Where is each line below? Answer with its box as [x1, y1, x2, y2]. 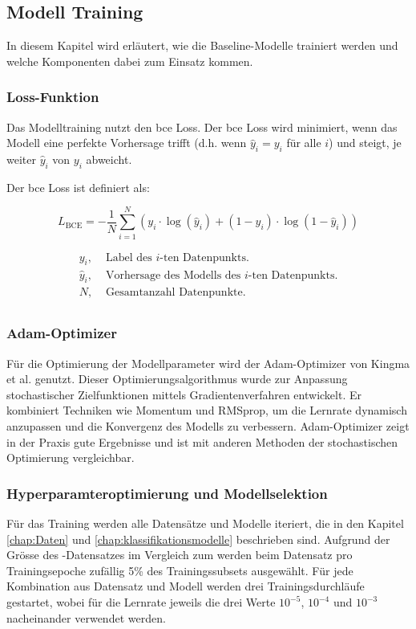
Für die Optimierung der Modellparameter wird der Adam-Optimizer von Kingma [6, 354, 410, 371]
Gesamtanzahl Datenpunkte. [106, 287, 246, 299]
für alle [286, 134, 321, 151]
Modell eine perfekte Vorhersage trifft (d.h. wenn [6, 134, 247, 151]
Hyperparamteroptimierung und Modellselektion [6, 483, 328, 503]
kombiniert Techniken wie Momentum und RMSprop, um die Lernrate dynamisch [6, 402, 407, 419]
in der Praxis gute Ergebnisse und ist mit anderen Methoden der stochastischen [6, 433, 398, 450]
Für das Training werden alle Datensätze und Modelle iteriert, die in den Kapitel [6, 515, 404, 532]
